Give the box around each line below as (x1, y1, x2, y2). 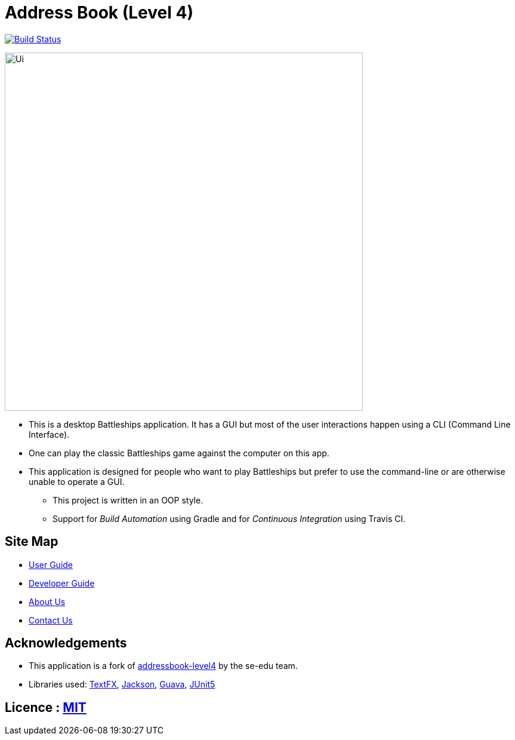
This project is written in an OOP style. (53, 495, 203, 505)
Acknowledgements (5, 635, 127, 651)
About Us (29, 596, 66, 607)
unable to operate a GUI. (29, 476, 125, 487)
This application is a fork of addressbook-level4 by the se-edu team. (29, 661, 298, 671)
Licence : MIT (5, 699, 87, 715)
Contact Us (29, 615, 73, 625)
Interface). (29, 429, 70, 440)
